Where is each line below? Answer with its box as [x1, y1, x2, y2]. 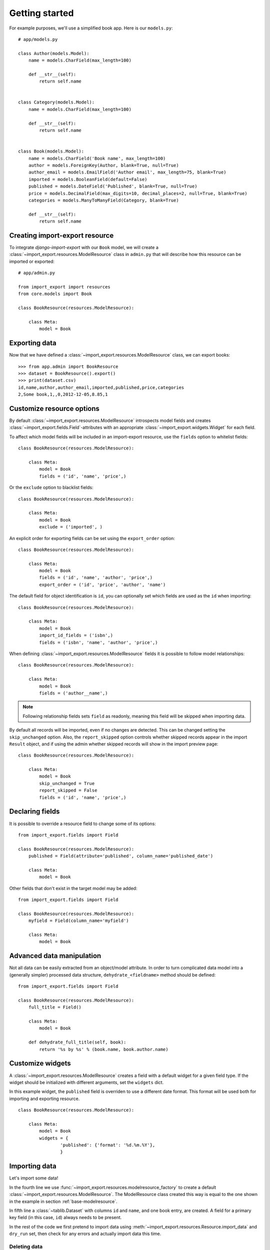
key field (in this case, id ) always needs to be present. [9, 1214, 122, 1220]
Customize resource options [9, 404, 100, 412]
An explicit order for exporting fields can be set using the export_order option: [9, 535, 175, 541]
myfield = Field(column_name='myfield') [28, 918, 129, 923]
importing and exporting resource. [9, 1095, 80, 1101]
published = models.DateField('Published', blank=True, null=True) [28, 183, 197, 189]
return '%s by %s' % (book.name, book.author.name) [39, 1046, 168, 1052]
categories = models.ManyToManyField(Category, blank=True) [28, 197, 179, 203]
